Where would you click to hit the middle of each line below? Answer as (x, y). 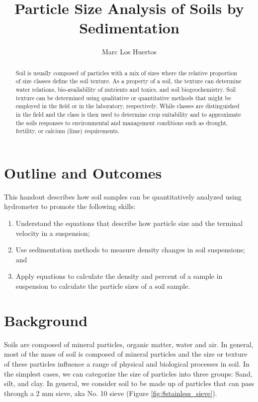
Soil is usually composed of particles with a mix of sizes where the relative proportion (126, 73)
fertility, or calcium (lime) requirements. (68, 131)
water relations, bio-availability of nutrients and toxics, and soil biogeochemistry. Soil (126, 90)
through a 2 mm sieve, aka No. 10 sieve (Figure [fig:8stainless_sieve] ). (111, 393)
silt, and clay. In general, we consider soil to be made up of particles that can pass (129, 383)
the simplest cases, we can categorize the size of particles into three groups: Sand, (128, 373)
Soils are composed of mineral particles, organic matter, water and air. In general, (129, 344)
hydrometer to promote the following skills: (70, 206)
